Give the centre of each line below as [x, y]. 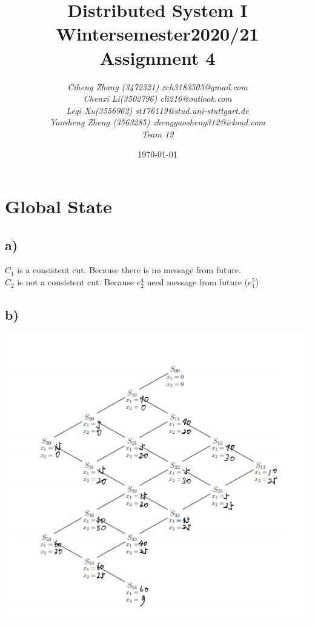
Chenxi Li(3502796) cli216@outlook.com [157, 98]
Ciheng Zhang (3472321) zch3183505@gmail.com [157, 86]
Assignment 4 [157, 57]
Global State [58, 206]
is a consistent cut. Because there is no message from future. [129, 270]
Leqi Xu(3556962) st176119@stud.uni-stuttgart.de [157, 110]
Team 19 [157, 134]
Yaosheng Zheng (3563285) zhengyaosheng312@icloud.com [157, 122]
